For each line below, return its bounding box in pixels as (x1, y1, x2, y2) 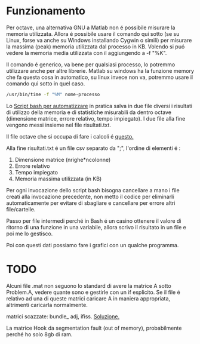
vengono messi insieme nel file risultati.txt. (6, 121, 112, 128)
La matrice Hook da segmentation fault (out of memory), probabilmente (6, 324, 182, 331)
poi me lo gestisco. (6, 230, 53, 237)
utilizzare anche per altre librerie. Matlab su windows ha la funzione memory (6, 67, 195, 74)
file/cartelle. (6, 205, 36, 213)
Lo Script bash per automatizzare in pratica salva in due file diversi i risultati (6, 102, 193, 109)
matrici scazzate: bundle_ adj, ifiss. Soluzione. (6, 312, 120, 320)
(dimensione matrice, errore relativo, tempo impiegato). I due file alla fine (6, 115, 186, 122)
